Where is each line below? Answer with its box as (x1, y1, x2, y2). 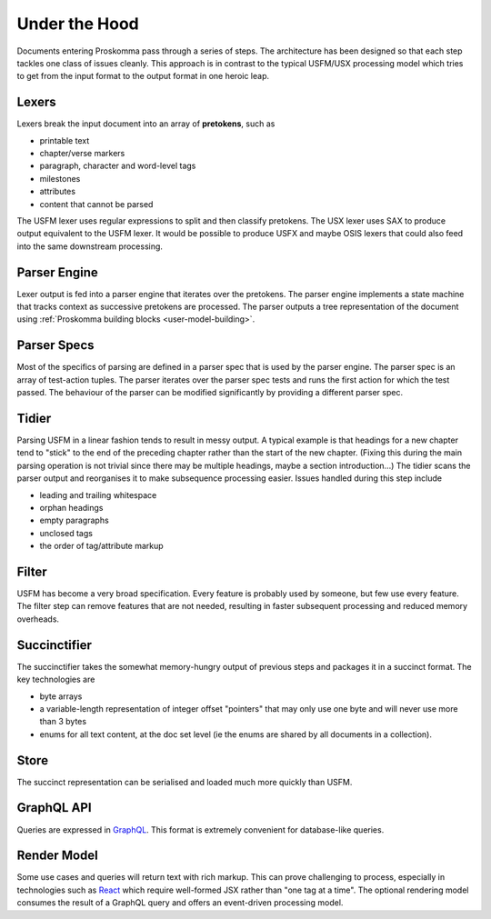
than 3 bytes (39, 716, 86, 727)
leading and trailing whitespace (39, 489, 157, 500)
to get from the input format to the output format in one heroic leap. (16, 71, 270, 82)
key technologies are (16, 674, 95, 685)
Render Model (16, 848, 99, 864)
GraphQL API (16, 800, 92, 815)
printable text (39, 135, 90, 145)
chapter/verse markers (39, 148, 125, 159)
